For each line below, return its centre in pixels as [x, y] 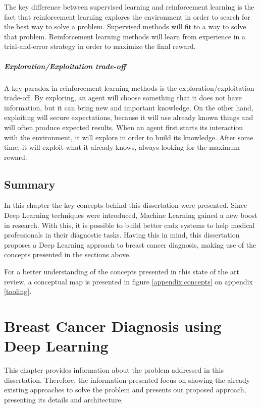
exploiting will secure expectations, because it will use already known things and [129, 117]
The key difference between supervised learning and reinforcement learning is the [129, 7]
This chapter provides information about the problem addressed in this [114, 370]
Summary [30, 184]
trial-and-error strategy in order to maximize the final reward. [100, 46]
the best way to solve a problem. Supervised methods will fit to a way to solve [125, 26]
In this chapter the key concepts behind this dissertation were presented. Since [126, 205]
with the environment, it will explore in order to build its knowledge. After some [129, 137]
